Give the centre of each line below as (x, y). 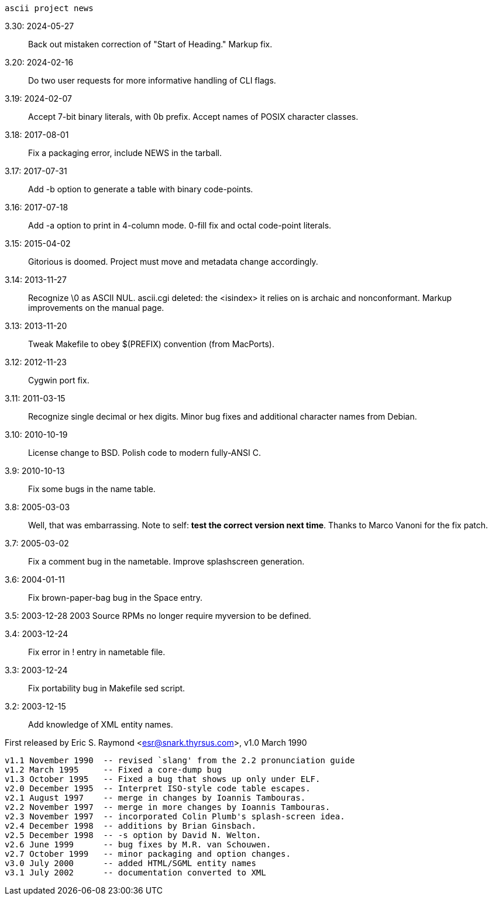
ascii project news (49, 8)
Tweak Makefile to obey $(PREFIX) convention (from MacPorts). (151, 344)
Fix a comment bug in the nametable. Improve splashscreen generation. (166, 561)
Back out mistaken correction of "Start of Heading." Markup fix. (150, 44)
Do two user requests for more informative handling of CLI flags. (152, 80)
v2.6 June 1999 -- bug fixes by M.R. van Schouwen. (138, 844)
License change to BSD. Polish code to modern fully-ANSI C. (145, 453)
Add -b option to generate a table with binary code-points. (141, 189)
